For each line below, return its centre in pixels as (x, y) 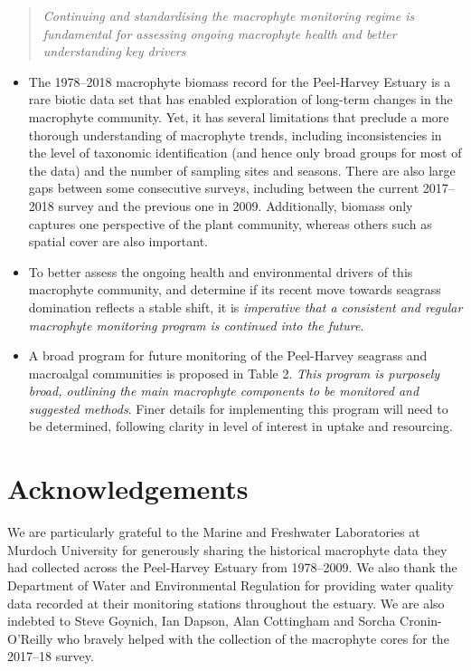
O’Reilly (30, 638)
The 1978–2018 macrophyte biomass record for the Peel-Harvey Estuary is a (240, 81)
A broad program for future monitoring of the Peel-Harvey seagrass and (228, 355)
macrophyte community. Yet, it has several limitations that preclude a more (239, 116)
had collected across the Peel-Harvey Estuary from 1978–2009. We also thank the (232, 567)
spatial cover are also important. (118, 241)
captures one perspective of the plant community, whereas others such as (230, 223)
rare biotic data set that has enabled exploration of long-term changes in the (240, 99)
